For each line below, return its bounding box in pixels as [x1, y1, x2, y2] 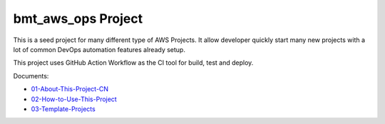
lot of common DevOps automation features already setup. [13, 45, 185, 53]
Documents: [13, 71, 49, 80]
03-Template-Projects [31, 104, 96, 113]
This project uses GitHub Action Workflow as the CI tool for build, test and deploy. [13, 58, 254, 67]
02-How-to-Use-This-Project [31, 95, 117, 103]
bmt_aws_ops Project [13, 11, 143, 26]
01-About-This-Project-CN [31, 85, 109, 93]
